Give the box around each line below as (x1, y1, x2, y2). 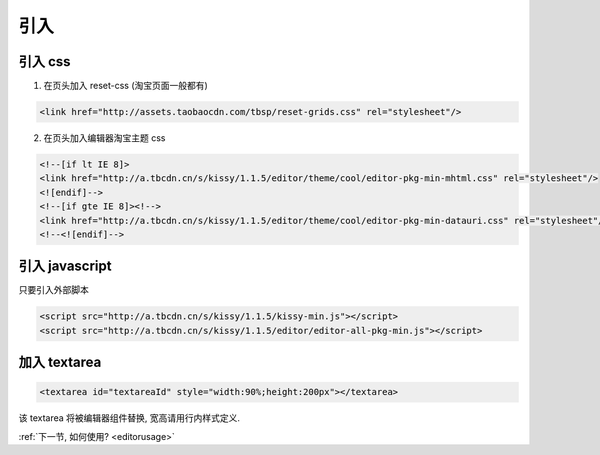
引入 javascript (18, 258, 112, 275)
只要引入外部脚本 (18, 284, 89, 296)
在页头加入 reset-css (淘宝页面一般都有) (43, 80, 209, 92)
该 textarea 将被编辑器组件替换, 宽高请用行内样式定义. (18, 412, 240, 424)
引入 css (18, 53, 71, 70)
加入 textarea (18, 354, 102, 371)
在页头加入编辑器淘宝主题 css (43, 132, 166, 144)
